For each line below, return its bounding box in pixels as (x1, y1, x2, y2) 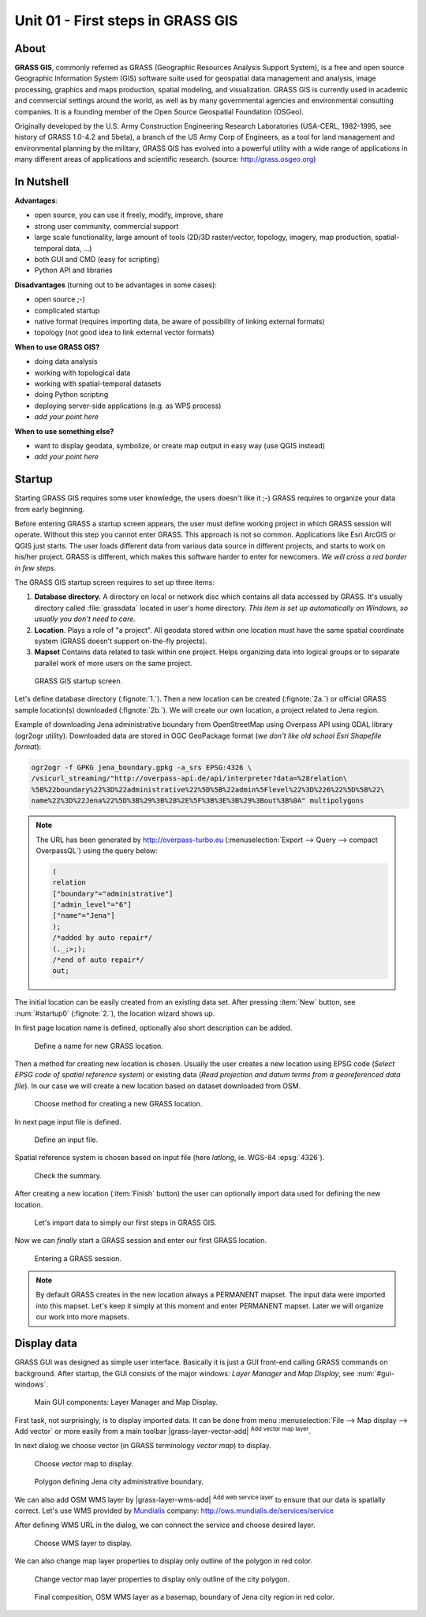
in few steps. (14, 563, 57, 572)
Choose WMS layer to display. (34, 1538, 133, 1548)
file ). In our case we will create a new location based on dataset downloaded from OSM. (14, 1081, 301, 1091)
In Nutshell (14, 175, 69, 189)
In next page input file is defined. (14, 1117, 121, 1126)
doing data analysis (34, 357, 98, 366)
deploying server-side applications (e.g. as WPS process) (34, 401, 222, 410)
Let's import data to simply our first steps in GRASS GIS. (34, 1218, 217, 1227)
